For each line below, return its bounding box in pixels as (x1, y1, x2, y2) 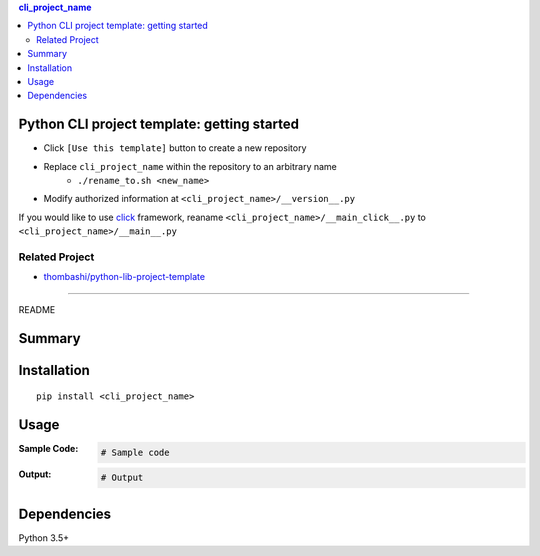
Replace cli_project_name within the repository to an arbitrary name (43, 160, 337, 172)
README (18, 303, 56, 315)
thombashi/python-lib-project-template (43, 271, 205, 283)
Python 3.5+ (18, 531, 70, 544)
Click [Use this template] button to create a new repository (43, 142, 307, 154)
